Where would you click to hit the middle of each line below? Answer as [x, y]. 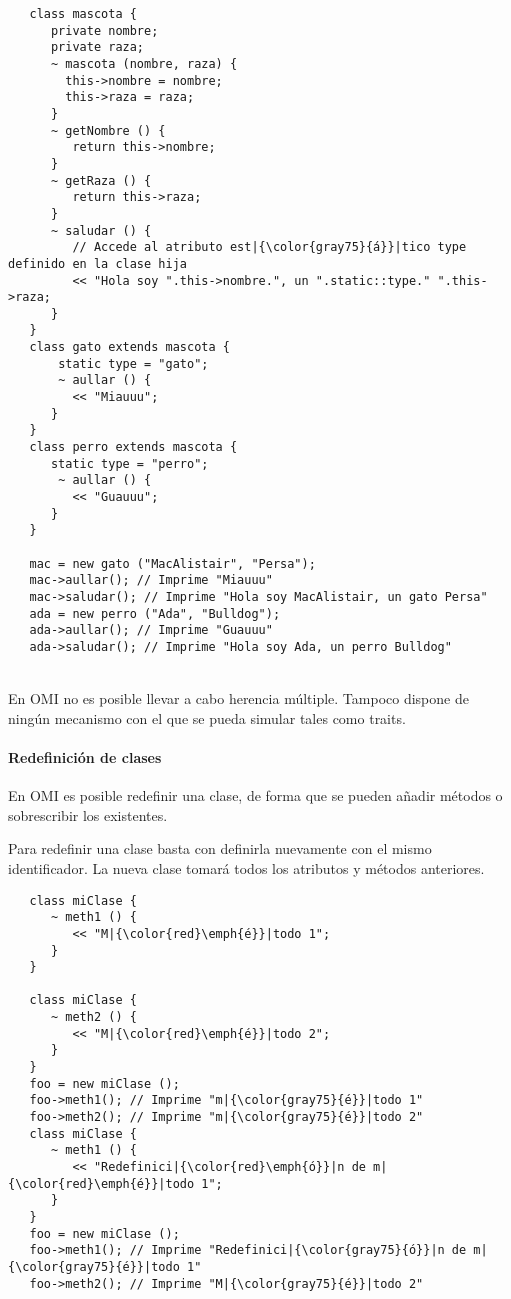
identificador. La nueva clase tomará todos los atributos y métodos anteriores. [246, 867]
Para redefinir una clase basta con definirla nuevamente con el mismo [220, 848]
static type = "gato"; [133, 363]
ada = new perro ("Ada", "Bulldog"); [155, 613]
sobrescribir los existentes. [88, 814]
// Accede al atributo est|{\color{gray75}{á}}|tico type [269, 247]
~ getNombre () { [108, 130]
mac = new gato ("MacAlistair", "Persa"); [172, 563]
